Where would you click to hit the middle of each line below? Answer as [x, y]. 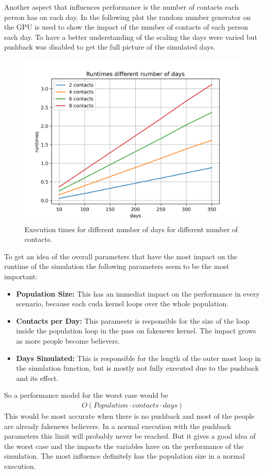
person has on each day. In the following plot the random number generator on [127, 17]
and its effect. [37, 378]
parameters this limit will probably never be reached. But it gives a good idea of [130, 436]
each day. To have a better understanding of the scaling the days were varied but [131, 37]
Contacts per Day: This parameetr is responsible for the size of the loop [133, 320]
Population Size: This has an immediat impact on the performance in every [138, 293]
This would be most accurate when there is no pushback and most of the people [129, 415]
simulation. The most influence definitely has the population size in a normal [125, 456]
